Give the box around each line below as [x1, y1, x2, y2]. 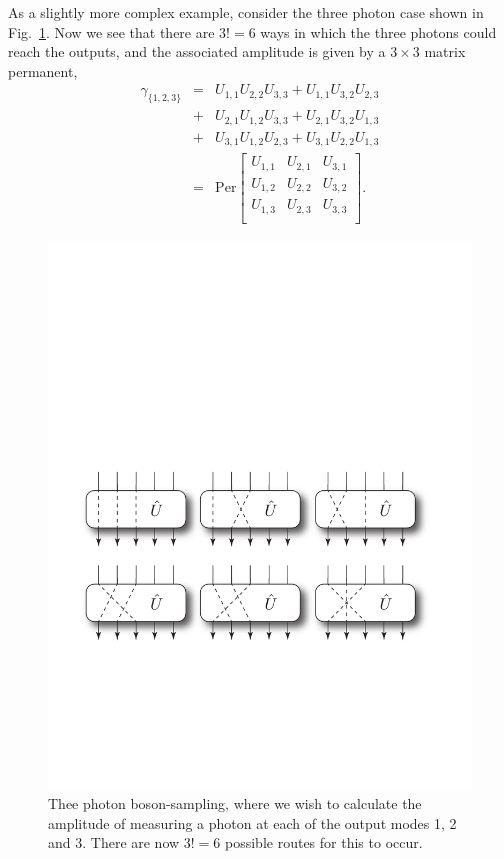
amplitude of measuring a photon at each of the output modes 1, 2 [48, 812, 457, 833]
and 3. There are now [48, 832, 180, 853]
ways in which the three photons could [260, 21, 497, 42]
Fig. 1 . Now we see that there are [8, 21, 215, 42]
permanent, [8, 60, 78, 81]
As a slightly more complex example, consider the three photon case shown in [8, 2, 484, 22]
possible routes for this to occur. [225, 832, 423, 853]
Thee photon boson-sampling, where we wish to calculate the [48, 793, 422, 814]
